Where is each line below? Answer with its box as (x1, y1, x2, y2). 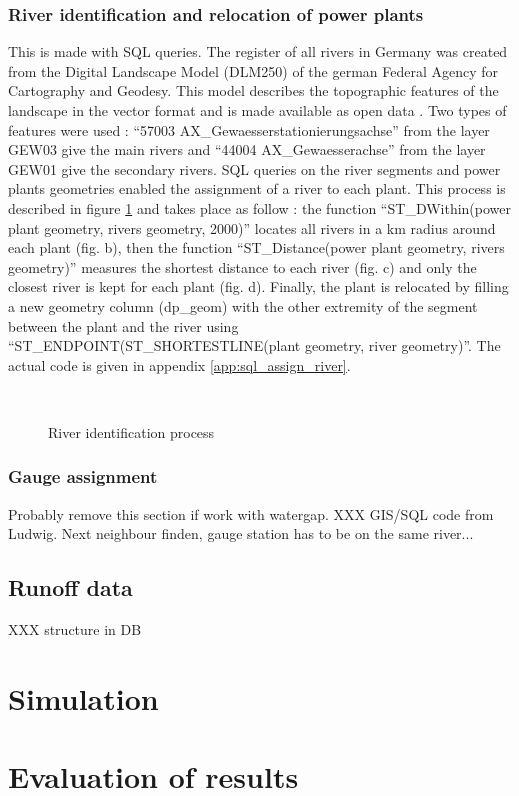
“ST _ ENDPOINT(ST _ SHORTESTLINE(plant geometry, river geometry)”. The (8, 335, 501, 356)
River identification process (48, 421, 215, 442)
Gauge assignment (8, 464, 158, 489)
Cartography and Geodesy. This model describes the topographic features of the (8, 80, 499, 101)
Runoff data (8, 572, 133, 603)
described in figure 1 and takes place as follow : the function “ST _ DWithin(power (8, 197, 512, 218)
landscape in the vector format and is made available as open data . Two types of (8, 100, 507, 120)
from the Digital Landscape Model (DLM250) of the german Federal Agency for (8, 60, 499, 81)
